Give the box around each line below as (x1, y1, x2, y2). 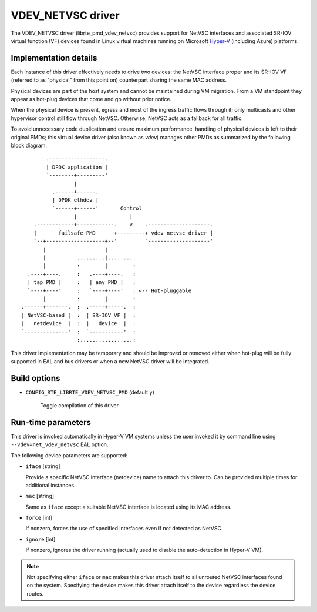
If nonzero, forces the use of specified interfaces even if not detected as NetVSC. (25, 525, 223, 532)
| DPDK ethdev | (52, 197, 99, 203)
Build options (11, 373, 60, 383)
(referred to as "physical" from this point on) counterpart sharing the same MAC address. (11, 76, 227, 83)
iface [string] (25, 463, 60, 470)
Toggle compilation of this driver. (40, 402, 120, 409)
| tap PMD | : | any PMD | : (27, 279, 136, 286)
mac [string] (25, 493, 55, 500)
